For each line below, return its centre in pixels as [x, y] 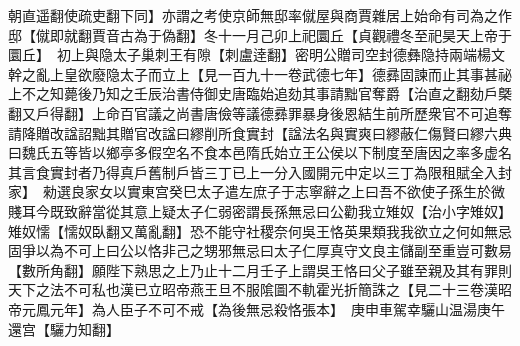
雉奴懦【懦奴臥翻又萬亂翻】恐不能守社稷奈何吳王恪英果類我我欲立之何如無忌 [260, 230]
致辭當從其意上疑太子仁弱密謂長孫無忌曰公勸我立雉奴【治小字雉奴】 [287, 210]
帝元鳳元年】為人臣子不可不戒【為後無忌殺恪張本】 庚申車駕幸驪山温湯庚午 [256, 308]
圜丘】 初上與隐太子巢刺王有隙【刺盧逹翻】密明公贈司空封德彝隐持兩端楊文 [256, 54]
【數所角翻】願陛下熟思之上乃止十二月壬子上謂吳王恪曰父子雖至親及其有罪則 [260, 269]
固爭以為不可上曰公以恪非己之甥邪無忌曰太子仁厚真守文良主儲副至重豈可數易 [260, 250]
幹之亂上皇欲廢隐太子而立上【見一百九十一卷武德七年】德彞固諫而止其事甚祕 [260, 73]
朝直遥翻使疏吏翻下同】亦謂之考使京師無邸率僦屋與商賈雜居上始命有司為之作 [260, 15]
